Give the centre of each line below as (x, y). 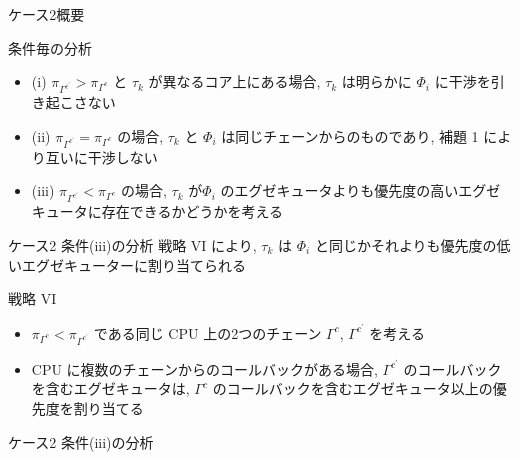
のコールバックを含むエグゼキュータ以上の (352, 388)
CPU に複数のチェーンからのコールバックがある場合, (204, 368)
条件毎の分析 (50, 47)
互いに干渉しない (101, 156)
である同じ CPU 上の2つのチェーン (207, 332)
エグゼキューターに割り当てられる (133, 264)
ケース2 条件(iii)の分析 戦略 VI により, (132, 244)
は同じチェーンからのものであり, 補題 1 (350, 135)
